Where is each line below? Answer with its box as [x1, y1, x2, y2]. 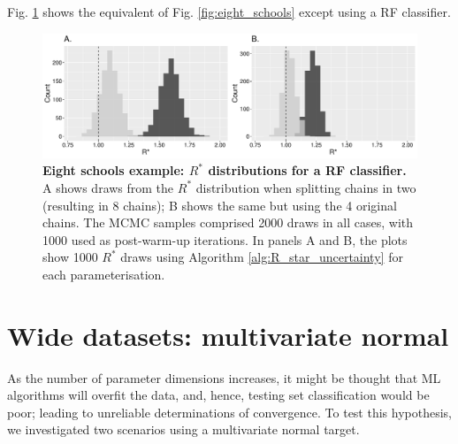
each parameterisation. [42, 264, 165, 283]
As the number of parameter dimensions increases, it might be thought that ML [7, 368, 441, 387]
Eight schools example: [42, 161, 185, 180]
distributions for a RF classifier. [208, 161, 407, 180]
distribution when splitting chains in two [195, 178, 416, 196]
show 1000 [42, 248, 98, 266]
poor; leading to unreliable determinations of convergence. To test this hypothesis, [7, 402, 453, 421]
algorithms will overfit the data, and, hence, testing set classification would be [7, 386, 430, 404]
